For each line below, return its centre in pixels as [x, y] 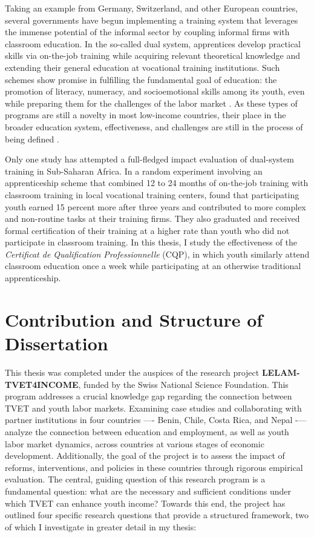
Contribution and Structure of [134, 319]
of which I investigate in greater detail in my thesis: [101, 526]
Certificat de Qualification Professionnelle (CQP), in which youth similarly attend [157, 254]
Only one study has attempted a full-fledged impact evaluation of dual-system [149, 159]
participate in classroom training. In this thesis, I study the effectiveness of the [151, 242]
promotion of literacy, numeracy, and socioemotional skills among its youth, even [155, 91]
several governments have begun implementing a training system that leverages [152, 20]
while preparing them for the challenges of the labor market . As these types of [151, 103]
